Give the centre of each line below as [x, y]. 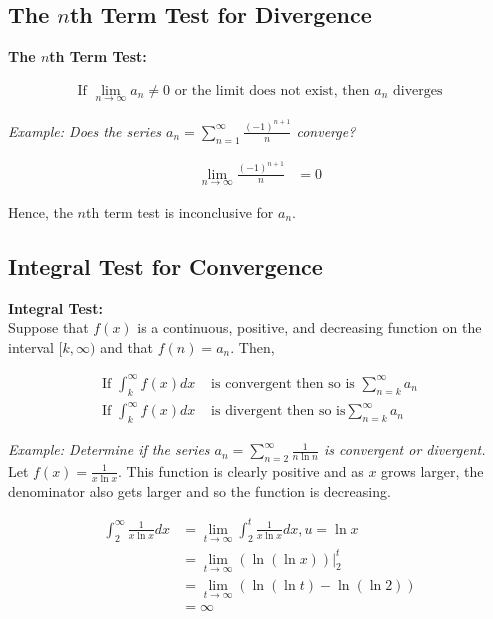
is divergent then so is [278, 411]
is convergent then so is [283, 383]
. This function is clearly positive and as [241, 470]
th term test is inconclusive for [180, 211]
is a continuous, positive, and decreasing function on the [309, 327]
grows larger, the [432, 470]
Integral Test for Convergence [165, 265]
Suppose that [48, 327]
